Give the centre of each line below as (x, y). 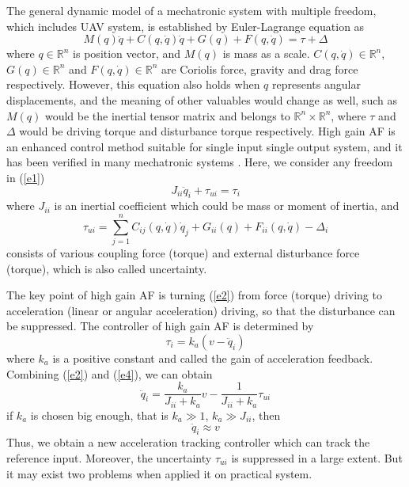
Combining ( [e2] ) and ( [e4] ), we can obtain (110, 373)
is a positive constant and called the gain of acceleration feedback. (213, 358)
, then (266, 415)
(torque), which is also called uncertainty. (107, 268)
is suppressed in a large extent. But (317, 457)
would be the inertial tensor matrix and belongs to (167, 115)
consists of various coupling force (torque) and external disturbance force (183, 253)
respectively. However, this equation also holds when (133, 84)
